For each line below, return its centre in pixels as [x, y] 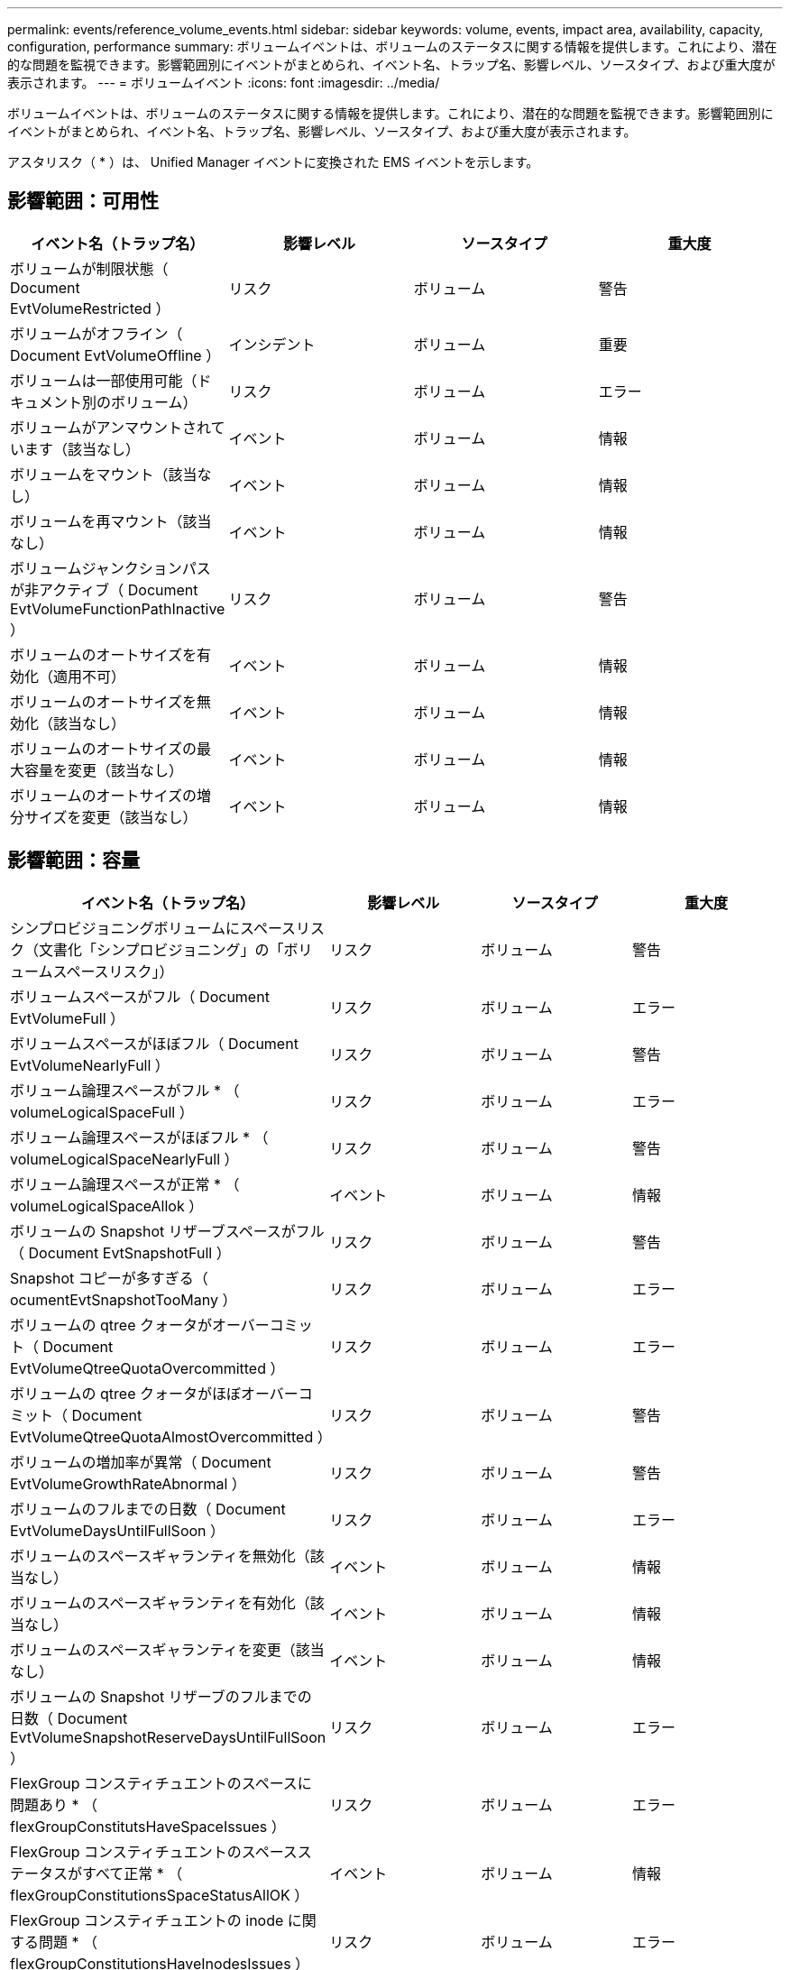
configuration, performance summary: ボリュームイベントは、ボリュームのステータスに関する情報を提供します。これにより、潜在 [392, 46]
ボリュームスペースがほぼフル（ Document [154, 1043]
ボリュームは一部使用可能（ [104, 380]
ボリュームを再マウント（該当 [111, 521]
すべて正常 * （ [133, 1873]
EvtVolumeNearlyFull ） [90, 1065]
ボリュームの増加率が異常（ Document [141, 1462]
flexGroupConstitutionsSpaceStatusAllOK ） [160, 1895]
